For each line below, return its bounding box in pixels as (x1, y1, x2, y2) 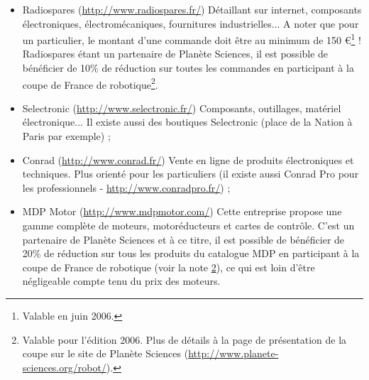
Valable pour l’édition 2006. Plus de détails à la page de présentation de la (22, 332, 347, 347)
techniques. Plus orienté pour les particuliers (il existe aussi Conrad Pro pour (22, 166, 359, 181)
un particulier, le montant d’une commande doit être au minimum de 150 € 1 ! (22, 31, 361, 47)
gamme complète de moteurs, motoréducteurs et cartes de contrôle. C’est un (22, 218, 355, 233)
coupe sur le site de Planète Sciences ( (22, 346, 189, 361)
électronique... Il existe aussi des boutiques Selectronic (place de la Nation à (22, 114, 353, 129)
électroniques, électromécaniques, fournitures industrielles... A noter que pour (22, 16, 359, 31)
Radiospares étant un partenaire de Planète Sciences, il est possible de (22, 46, 329, 61)
